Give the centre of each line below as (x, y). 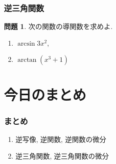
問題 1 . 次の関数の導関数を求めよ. (58, 26)
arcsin (26, 43)
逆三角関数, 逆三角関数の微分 (62, 155)
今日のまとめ (45, 94)
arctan (27, 60)
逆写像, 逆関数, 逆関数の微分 (61, 139)
